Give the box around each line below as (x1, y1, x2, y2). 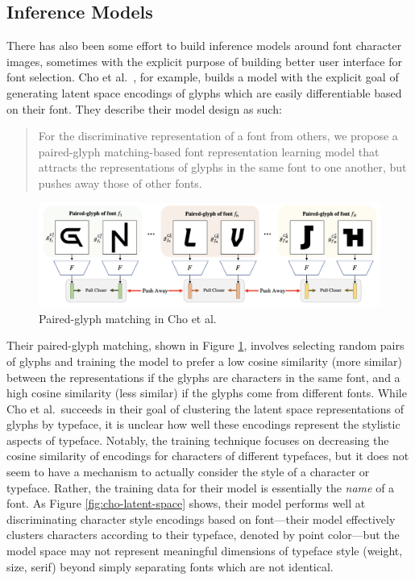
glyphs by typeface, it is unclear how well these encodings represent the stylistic (6, 416, 400, 433)
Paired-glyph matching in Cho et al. (39, 309, 217, 326)
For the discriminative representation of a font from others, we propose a (38, 127, 398, 144)
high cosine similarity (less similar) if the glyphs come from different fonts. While (6, 384, 407, 401)
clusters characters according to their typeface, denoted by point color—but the (6, 526, 400, 543)
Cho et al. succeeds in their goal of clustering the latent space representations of (6, 400, 404, 417)
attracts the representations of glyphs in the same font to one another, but (38, 159, 407, 176)
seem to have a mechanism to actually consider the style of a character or (6, 463, 370, 480)
